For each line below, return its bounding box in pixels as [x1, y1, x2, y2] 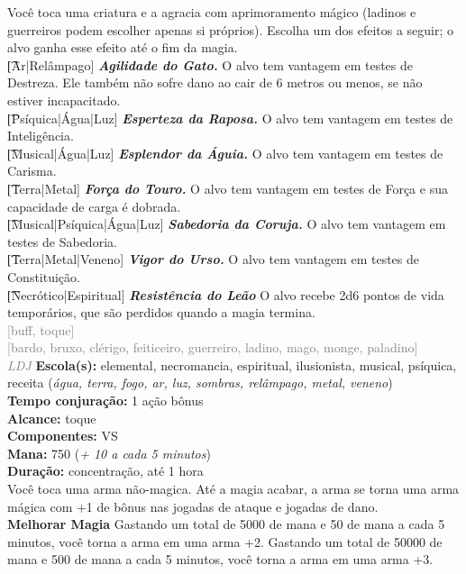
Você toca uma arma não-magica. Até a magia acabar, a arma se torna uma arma [7, 479, 460, 498]
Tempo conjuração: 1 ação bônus [7, 391, 204, 410]
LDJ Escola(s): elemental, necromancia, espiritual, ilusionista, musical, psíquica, [7, 355, 457, 374]
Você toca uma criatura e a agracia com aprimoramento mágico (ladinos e [7, 3, 416, 21]
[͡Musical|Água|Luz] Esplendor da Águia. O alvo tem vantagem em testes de [7, 143, 443, 162]
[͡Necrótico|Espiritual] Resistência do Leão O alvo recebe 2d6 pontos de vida [7, 285, 444, 304]
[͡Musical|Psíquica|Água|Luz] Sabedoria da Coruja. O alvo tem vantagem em [7, 214, 446, 233]
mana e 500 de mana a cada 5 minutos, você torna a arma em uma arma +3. [7, 550, 434, 569]
